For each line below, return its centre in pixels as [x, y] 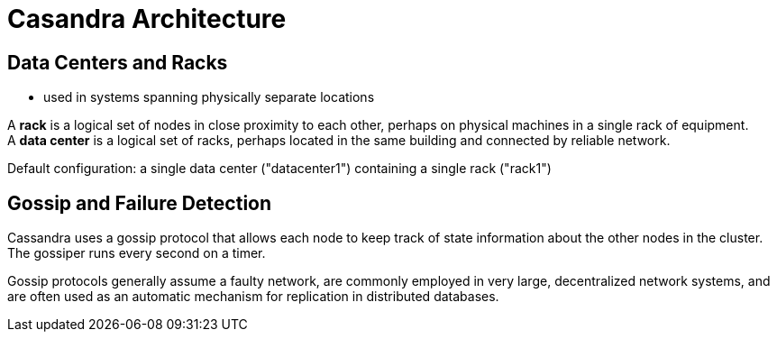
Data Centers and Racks [118, 62]
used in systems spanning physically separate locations [209, 97]
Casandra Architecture [147, 19]
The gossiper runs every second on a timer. [137, 253]
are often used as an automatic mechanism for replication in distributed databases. [253, 297]
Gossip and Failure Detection [140, 203]
